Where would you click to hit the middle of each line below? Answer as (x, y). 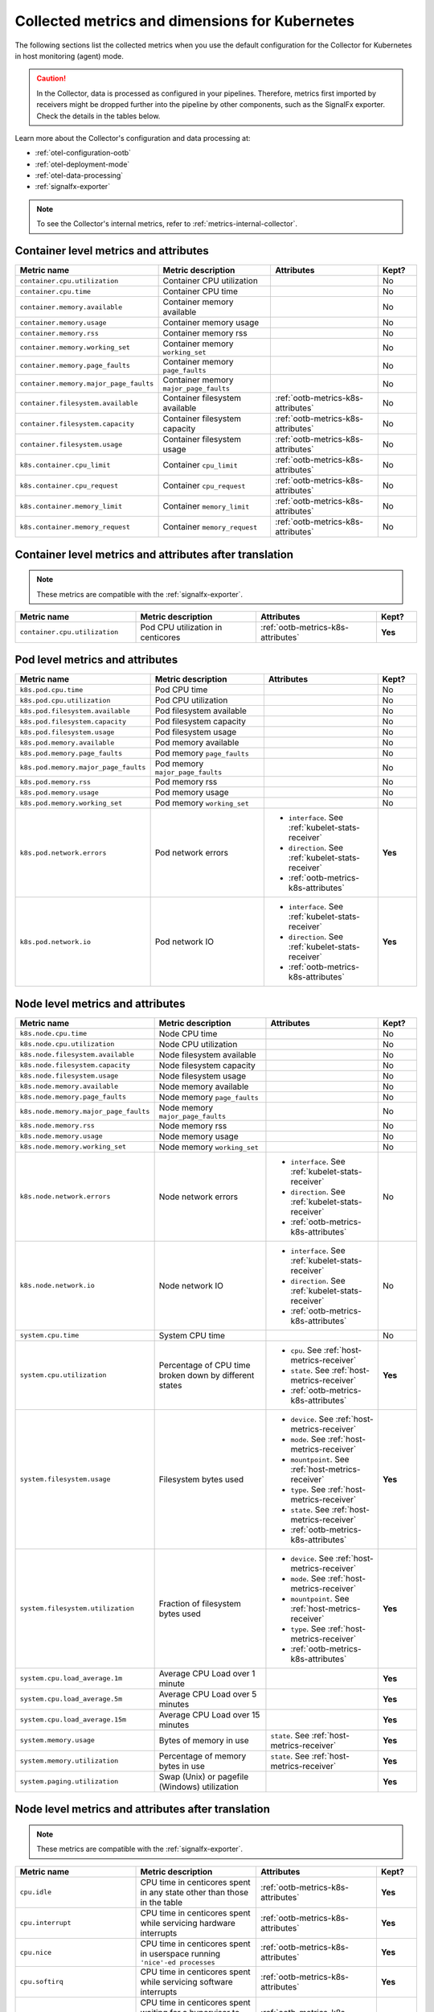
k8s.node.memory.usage (61, 1136)
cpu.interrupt (45, 1923)
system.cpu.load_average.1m (71, 1678)
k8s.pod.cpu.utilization (65, 700)
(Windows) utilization (199, 1787)
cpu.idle (36, 1892)
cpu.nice (36, 1952)
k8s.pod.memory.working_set (71, 803)
